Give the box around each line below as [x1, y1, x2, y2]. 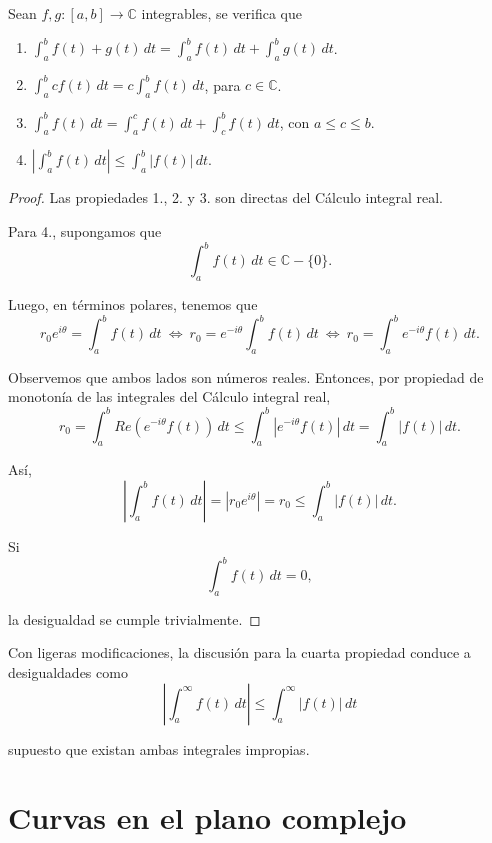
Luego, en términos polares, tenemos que [8, 293, 258, 314]
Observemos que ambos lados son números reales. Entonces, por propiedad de [8, 366, 484, 387]
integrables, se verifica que [141, 3, 302, 23]
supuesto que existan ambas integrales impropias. [8, 738, 310, 759]
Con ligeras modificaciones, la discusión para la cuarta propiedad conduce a [8, 642, 471, 663]
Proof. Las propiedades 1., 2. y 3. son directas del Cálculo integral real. [8, 187, 443, 208]
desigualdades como [8, 662, 128, 683]
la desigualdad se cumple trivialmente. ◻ [8, 608, 261, 629]
